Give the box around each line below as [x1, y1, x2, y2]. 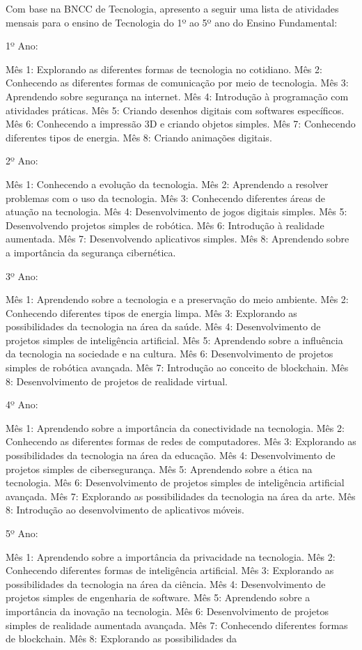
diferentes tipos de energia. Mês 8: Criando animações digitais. [6, 130, 272, 144]
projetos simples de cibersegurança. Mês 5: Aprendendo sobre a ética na [6, 461, 313, 476]
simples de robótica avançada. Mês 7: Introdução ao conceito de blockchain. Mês [6, 360, 349, 375]
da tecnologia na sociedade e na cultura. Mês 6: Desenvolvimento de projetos [6, 346, 333, 361]
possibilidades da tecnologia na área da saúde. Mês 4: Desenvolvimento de [6, 319, 321, 334]
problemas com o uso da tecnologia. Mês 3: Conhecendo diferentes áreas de [6, 190, 325, 205]
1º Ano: [6, 38, 38, 53]
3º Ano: [6, 268, 38, 283]
